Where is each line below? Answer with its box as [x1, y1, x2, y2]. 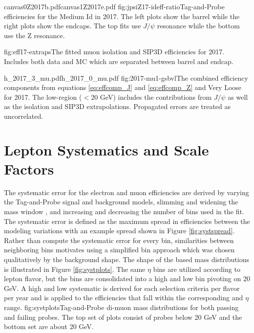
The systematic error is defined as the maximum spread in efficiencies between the [4, 216, 250, 226]
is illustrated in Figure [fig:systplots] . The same [4, 264, 146, 274]
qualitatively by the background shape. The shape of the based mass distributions [4, 254, 249, 264]
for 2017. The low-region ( [4, 91, 82, 102]
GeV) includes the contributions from [100, 91, 212, 102]
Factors [4, 158, 54, 178]
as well [228, 91, 248, 102]
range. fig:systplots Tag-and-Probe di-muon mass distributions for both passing [4, 302, 239, 312]
